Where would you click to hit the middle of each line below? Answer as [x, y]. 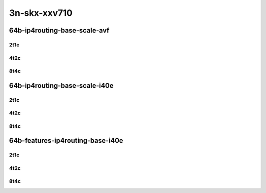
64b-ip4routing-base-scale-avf [59, 30]
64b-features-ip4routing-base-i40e [66, 141]
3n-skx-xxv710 [41, 13]
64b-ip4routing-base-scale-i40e [61, 86]
